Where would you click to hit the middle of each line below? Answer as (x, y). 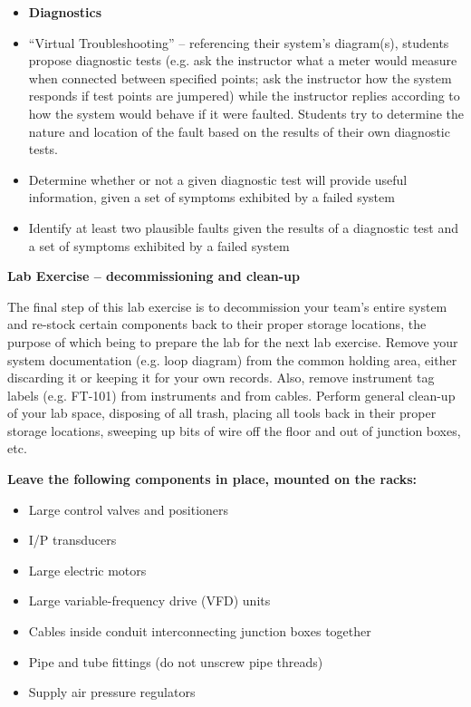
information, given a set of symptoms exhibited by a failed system (211, 197)
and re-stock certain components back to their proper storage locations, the (217, 324)
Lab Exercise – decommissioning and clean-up (154, 276)
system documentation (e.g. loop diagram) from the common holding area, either (232, 359)
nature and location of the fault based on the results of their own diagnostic (239, 131)
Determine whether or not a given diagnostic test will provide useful (218, 179)
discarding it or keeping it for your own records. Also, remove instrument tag (221, 378)
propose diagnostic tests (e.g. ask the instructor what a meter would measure (243, 60)
